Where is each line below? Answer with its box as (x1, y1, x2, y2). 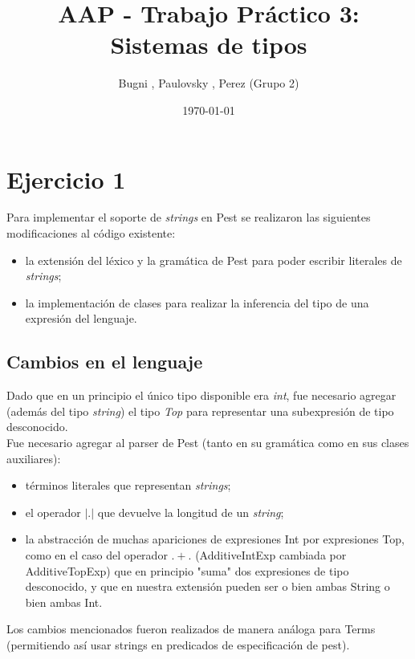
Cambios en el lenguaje (6, 349, 203, 374)
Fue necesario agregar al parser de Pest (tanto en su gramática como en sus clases (6, 433, 409, 450)
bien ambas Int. (25, 593, 103, 610)
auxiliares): (6, 450, 61, 466)
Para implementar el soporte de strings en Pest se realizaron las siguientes (6, 209, 371, 226)
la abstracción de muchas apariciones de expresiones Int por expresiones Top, (25, 531, 405, 547)
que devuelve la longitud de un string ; (97, 503, 284, 520)
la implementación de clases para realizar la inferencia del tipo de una (25, 294, 369, 311)
